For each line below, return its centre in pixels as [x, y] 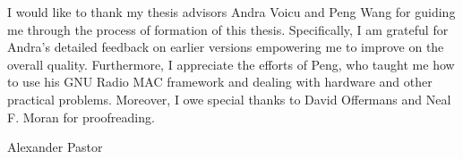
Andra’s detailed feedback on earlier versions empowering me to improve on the [226, 47]
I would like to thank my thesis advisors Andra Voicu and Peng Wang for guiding [231, 12]
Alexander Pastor [55, 147]
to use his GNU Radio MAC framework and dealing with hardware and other [220, 82]
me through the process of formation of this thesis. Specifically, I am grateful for [228, 29]
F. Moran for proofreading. [81, 117]
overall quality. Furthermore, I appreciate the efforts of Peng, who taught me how [231, 64]
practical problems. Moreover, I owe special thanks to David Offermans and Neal [229, 99]
